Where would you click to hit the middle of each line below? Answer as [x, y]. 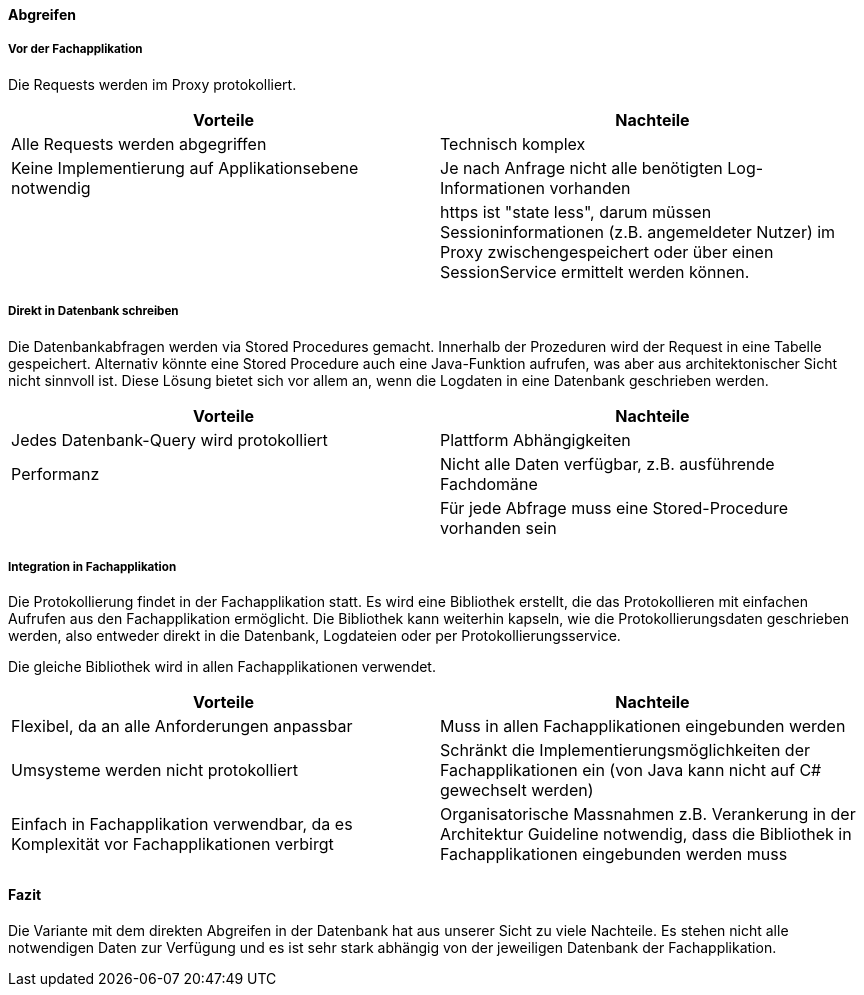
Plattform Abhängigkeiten [535, 439]
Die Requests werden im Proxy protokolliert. [152, 84]
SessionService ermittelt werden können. [595, 271]
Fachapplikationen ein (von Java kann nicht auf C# [631, 770]
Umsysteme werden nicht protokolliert [154, 770]
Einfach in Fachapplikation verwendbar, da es [182, 824]
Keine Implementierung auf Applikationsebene [185, 167]
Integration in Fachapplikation [92, 566]
